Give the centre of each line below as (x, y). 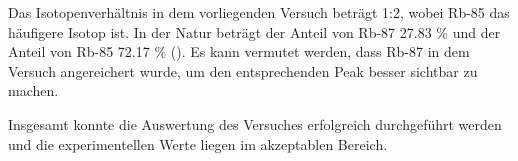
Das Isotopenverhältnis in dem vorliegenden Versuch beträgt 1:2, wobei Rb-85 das (259, 12)
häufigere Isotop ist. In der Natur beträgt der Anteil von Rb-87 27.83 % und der (254, 31)
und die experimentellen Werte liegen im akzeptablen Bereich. (198, 143)
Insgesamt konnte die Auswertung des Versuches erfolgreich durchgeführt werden (255, 123)
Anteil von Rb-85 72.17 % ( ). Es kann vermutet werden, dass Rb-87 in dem (239, 51)
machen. (33, 90)
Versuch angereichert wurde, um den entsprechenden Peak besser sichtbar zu (243, 70)
